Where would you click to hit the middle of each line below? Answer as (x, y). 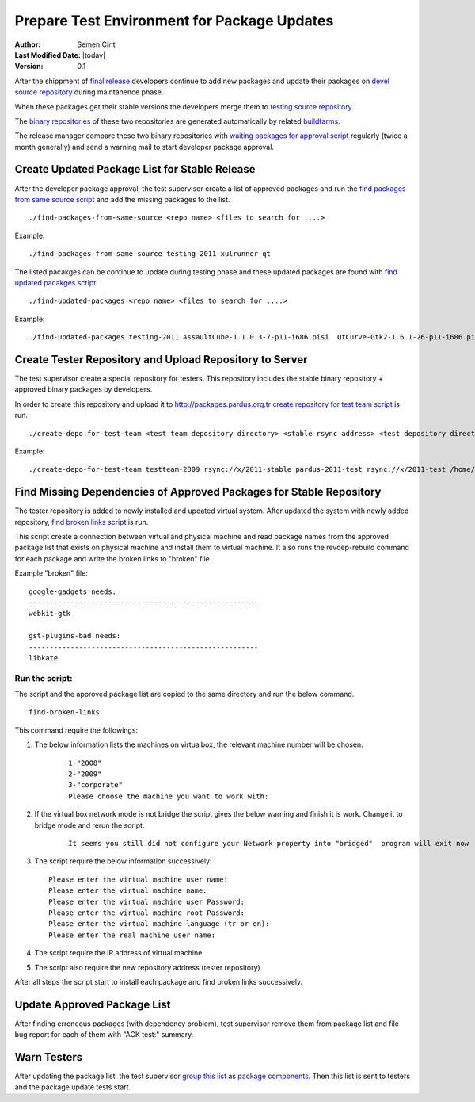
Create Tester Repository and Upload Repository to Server (161, 360)
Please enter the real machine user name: (132, 935)
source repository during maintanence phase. (89, 92)
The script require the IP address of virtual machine (118, 953)
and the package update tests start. (72, 1087)
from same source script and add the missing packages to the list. (122, 199)
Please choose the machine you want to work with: (169, 796)
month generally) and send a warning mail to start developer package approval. (144, 147)
